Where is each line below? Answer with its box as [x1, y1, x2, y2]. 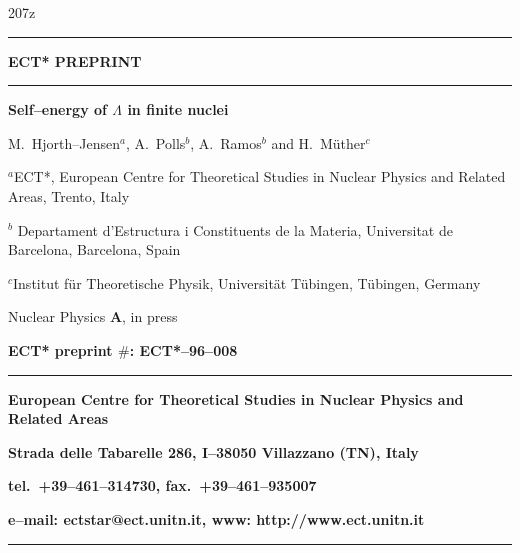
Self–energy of [8, 99, 107, 120]
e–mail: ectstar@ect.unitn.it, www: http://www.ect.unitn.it [8, 508, 425, 529]
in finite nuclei [127, 99, 229, 120]
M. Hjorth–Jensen [8, 132, 120, 153]
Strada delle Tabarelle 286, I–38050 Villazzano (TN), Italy [8, 441, 419, 462]
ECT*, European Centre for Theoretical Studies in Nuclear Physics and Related [13, 166, 506, 187]
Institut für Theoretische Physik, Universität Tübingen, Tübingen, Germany [13, 272, 481, 293]
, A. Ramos [190, 132, 262, 153]
